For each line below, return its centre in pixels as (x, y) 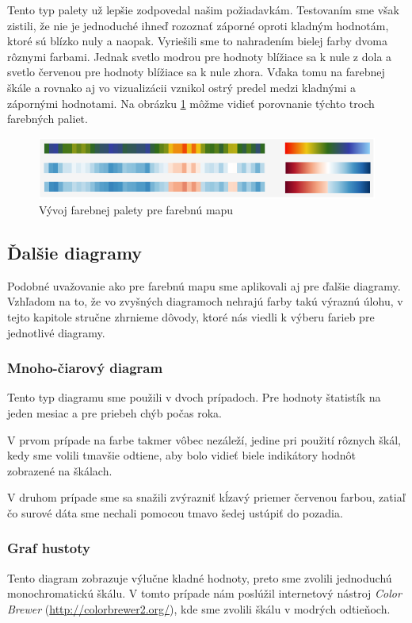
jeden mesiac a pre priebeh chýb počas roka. (114, 412)
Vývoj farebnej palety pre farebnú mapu (136, 210)
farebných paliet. (48, 119)
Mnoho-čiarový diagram (85, 368)
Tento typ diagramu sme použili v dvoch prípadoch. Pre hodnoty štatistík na (194, 397)
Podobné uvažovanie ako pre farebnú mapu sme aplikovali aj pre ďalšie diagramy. (204, 285)
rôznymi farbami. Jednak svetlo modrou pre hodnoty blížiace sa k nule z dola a (200, 56)
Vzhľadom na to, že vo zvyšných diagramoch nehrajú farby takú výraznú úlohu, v (205, 301)
